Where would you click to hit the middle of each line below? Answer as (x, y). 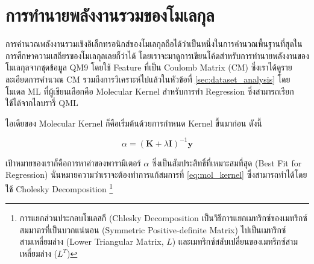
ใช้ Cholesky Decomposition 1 (59, 187)
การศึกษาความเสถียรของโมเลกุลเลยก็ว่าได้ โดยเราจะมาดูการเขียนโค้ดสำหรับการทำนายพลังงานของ (157, 55)
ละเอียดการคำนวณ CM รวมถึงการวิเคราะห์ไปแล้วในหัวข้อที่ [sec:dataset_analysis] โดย (148, 79)
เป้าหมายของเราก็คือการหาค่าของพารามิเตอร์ (73, 162)
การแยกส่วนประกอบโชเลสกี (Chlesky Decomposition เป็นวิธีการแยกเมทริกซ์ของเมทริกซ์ (163, 218)
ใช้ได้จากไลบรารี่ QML (42, 103)
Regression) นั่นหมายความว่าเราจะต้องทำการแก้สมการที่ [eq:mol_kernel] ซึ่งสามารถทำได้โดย (156, 174)
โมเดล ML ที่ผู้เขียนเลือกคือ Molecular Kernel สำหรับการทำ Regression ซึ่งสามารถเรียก (150, 91)
